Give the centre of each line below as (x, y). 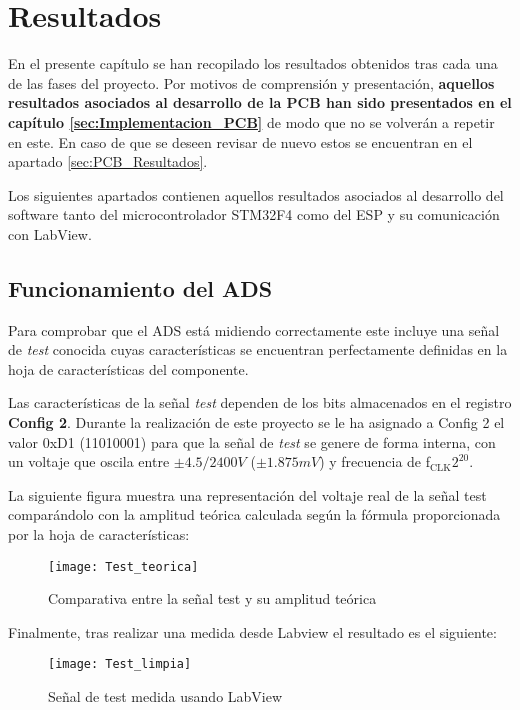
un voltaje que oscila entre (89, 461)
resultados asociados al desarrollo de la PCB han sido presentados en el (260, 102)
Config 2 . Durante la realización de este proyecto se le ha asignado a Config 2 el (256, 422)
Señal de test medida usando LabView (165, 696)
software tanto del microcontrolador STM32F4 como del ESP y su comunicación (254, 214)
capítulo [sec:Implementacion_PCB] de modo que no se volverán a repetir (251, 121)
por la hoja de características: (99, 534)
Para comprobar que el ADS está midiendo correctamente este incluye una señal (254, 329)
